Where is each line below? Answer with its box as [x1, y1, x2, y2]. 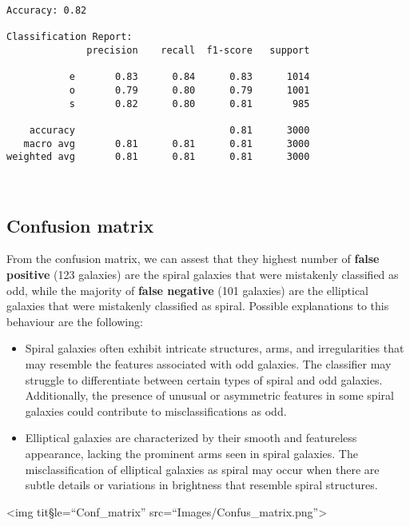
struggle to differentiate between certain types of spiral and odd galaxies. [25, 371, 383, 388]
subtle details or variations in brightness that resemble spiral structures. [25, 476, 378, 493]
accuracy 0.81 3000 [29, 124, 310, 136]
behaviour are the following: [6, 313, 143, 329]
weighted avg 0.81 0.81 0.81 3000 [6, 151, 310, 163]
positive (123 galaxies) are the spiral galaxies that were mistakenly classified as [6, 265, 399, 282]
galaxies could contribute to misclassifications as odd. [25, 402, 287, 419]
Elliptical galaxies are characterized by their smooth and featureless [25, 429, 357, 446]
